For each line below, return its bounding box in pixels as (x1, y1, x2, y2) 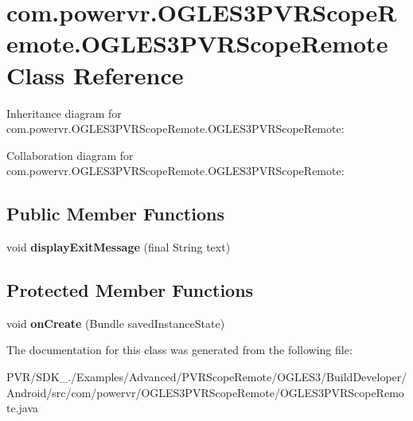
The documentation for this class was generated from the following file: (6, 341, 353, 358)
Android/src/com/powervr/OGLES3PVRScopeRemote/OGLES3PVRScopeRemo (6, 384, 404, 400)
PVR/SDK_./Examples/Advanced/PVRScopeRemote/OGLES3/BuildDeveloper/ (6, 368, 407, 385)
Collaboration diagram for (6, 146, 134, 163)
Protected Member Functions (6, 278, 254, 302)
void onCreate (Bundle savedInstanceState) (6, 314, 225, 331)
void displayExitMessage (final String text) (6, 239, 231, 255)
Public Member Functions (6, 201, 224, 226)
